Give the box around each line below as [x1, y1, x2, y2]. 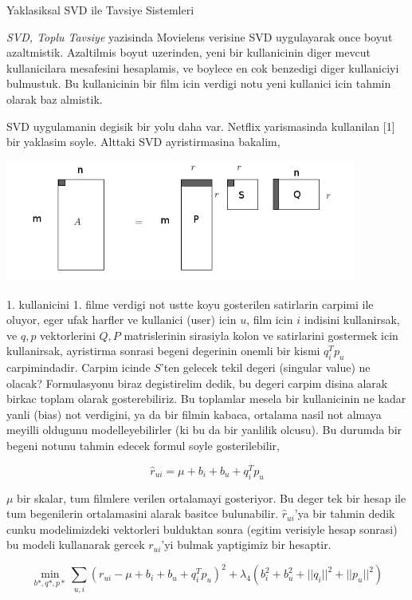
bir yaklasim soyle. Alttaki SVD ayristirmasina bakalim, [6, 133, 281, 150]
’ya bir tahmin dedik [294, 505, 395, 522]
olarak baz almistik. [6, 90, 103, 107]
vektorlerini [40, 326, 96, 343]
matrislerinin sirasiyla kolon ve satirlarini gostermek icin [124, 326, 398, 343]
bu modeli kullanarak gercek [6, 536, 145, 553]
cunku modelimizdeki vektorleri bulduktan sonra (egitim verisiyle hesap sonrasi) [6, 520, 398, 537]
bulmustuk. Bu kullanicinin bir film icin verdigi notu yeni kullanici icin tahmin [6, 75, 391, 92]
